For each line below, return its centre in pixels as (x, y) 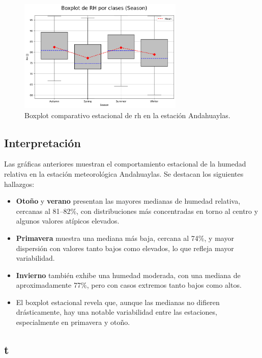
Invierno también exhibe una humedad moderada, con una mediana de (128, 275)
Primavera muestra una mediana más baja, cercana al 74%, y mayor (125, 238)
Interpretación (42, 142)
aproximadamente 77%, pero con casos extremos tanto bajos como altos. (129, 285)
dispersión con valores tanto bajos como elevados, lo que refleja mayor (125, 248)
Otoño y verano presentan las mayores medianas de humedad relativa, (128, 201)
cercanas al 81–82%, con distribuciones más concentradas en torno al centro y (137, 211)
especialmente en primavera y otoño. (73, 322)
